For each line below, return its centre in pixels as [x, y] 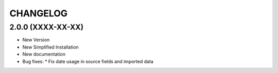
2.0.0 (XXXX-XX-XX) [47, 27]
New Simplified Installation [51, 47]
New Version [36, 40]
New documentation [44, 54]
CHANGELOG [39, 13]
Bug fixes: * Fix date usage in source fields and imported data [88, 61]
